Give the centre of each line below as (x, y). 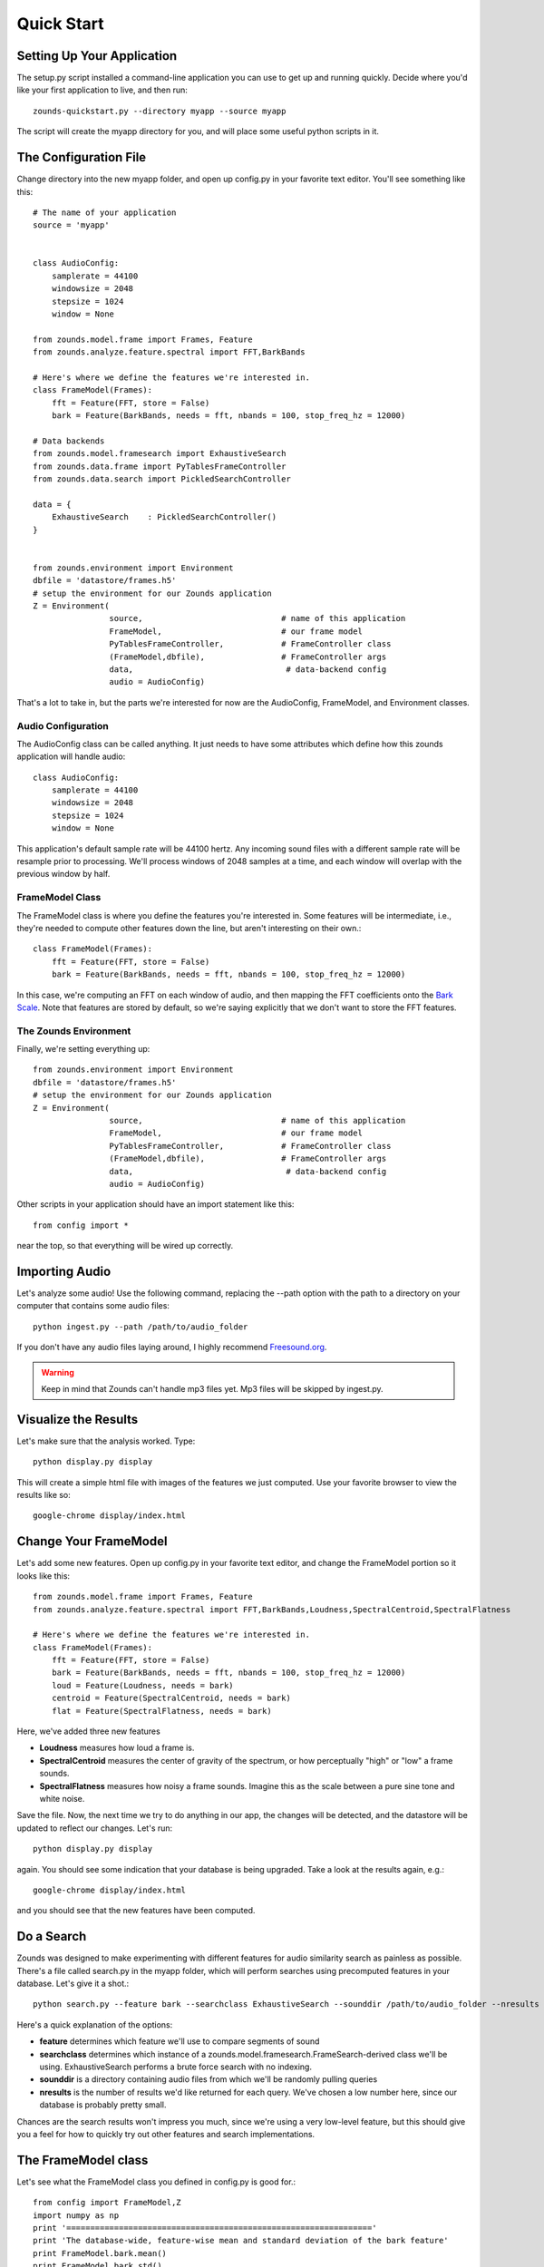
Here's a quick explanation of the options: (95, 2024)
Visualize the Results (78, 1419)
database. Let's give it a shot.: (73, 1984)
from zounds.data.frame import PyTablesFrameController (160, 466)
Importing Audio (64, 1271)
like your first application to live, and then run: (102, 90)
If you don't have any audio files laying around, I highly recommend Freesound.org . (172, 1348)
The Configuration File (82, 157)
